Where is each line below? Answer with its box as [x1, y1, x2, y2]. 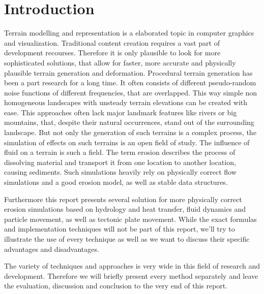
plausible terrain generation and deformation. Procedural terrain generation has [4, 67, 253, 78]
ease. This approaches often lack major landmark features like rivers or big [4, 107, 237, 117]
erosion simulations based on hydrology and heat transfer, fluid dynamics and [4, 204, 246, 214]
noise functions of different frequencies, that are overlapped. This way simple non [4, 87, 257, 97]
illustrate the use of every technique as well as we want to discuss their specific [4, 234, 250, 244]
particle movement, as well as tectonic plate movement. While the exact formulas [4, 213, 257, 224]
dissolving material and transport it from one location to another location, [4, 156, 236, 167]
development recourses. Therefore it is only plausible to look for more [4, 47, 221, 58]
